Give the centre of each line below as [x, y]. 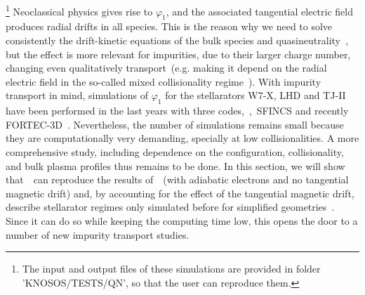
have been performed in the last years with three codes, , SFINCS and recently [177, 111]
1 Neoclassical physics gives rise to [79, 10]
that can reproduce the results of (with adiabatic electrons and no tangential [177, 179]
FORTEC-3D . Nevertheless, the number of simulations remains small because [175, 124]
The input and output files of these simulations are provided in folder [171, 269]
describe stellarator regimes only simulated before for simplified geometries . [170, 207]
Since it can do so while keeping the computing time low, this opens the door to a [182, 220]
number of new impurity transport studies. [98, 234]
